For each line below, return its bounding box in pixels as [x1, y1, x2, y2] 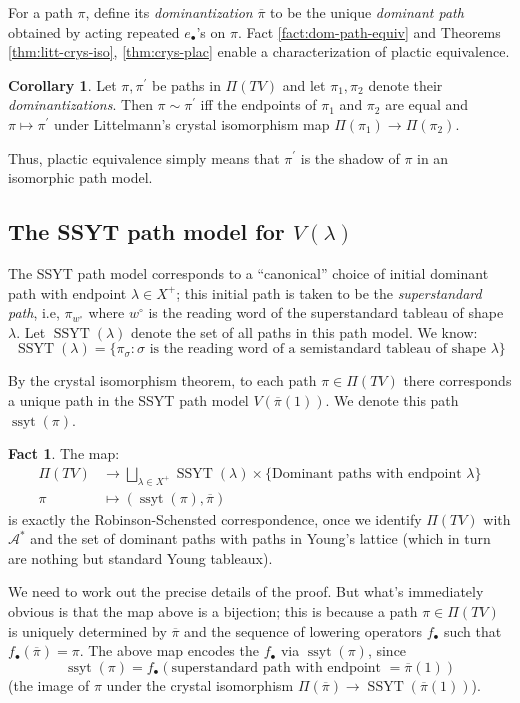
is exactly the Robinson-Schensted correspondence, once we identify [8, 508, 422, 529]
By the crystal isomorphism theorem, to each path [8, 370, 317, 391]
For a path [8, 2, 73, 22]
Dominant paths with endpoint [272, 466, 462, 481]
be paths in [152, 74, 221, 95]
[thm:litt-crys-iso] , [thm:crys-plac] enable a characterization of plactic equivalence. [8, 41, 510, 62]
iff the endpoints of [200, 94, 317, 115]
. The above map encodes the [79, 640, 259, 661]
